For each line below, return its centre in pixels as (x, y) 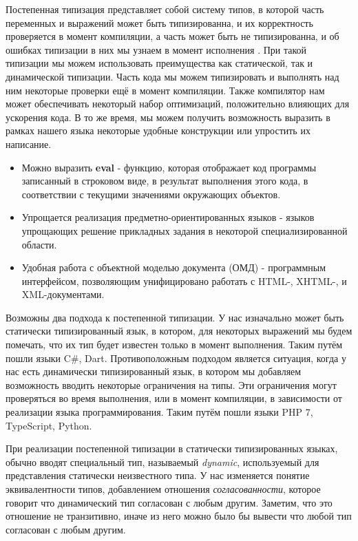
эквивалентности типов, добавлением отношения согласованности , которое (163, 489)
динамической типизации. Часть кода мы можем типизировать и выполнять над (172, 76)
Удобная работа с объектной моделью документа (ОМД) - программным (174, 267)
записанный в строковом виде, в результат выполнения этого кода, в (165, 181)
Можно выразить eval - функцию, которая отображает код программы (169, 167)
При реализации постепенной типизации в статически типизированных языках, (172, 448)
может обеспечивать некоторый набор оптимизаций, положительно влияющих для (178, 104)
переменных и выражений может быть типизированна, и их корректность (159, 22)
